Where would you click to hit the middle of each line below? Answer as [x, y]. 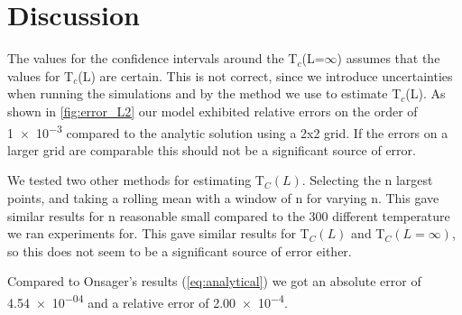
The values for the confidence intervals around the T [152, 58]
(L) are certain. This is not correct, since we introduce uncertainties [265, 75]
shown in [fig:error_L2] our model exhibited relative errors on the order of [213, 111]
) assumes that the [388, 58]
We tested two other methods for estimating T [136, 180]
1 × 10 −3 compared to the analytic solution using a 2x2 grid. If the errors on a [228, 131]
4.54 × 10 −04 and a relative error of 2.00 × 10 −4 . [148, 301]
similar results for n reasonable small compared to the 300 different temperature [229, 215]
